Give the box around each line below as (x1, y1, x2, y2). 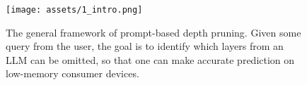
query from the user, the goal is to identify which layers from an (6, 39, 284, 53)
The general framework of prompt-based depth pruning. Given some (6, 25, 301, 39)
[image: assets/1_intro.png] (6, 5, 143, 15)
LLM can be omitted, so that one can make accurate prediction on (6, 52, 295, 67)
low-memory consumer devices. (6, 66, 139, 81)
